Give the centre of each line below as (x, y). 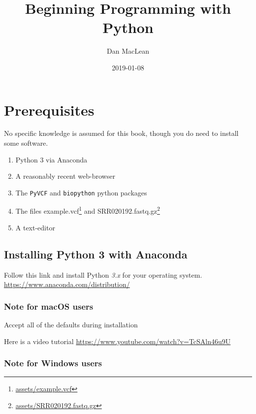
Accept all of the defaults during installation (71, 324)
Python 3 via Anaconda (51, 159)
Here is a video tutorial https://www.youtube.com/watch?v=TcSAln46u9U (117, 341)
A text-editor (35, 227)
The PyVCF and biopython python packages (81, 192)
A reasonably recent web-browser (65, 176)
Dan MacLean (128, 51)
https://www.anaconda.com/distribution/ (67, 284)
